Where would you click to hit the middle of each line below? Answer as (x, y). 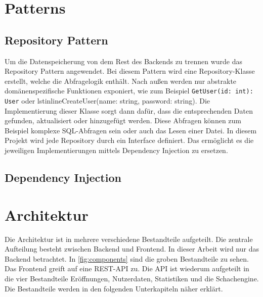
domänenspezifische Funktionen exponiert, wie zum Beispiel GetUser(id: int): (129, 91)
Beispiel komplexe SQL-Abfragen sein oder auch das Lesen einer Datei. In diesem (131, 130)
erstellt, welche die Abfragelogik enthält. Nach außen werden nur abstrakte (121, 81)
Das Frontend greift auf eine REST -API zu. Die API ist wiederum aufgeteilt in (127, 268)
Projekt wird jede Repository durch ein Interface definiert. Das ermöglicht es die (129, 140)
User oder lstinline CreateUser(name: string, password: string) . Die (107, 101)
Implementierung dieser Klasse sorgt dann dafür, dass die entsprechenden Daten (129, 110)
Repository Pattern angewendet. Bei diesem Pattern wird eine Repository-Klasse (130, 71)
